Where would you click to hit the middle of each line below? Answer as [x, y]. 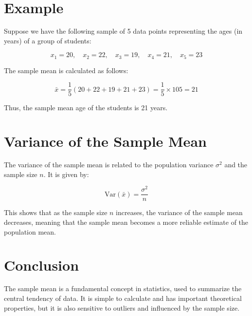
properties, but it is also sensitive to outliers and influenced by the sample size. [122, 307]
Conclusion [42, 265]
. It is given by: [66, 174]
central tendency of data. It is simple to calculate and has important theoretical [123, 298]
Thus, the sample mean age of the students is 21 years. [86, 108]
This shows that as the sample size [56, 212]
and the [236, 165]
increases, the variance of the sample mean [179, 212]
